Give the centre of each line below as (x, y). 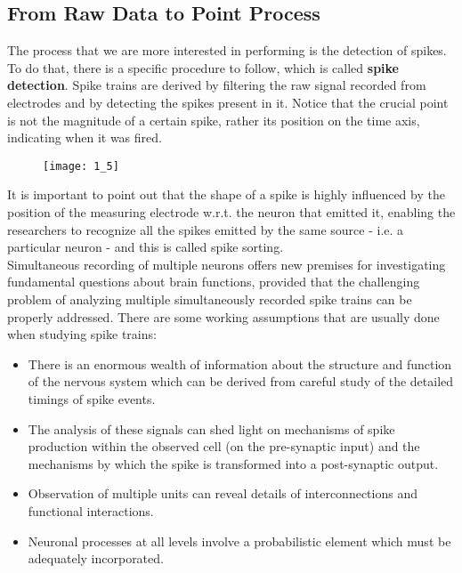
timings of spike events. (92, 398)
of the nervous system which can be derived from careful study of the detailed (241, 381)
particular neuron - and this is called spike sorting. (146, 247)
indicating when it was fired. (85, 137)
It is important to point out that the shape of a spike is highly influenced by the (226, 194)
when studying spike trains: (82, 334)
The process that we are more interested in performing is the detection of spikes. (227, 50)
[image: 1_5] (81, 166)
